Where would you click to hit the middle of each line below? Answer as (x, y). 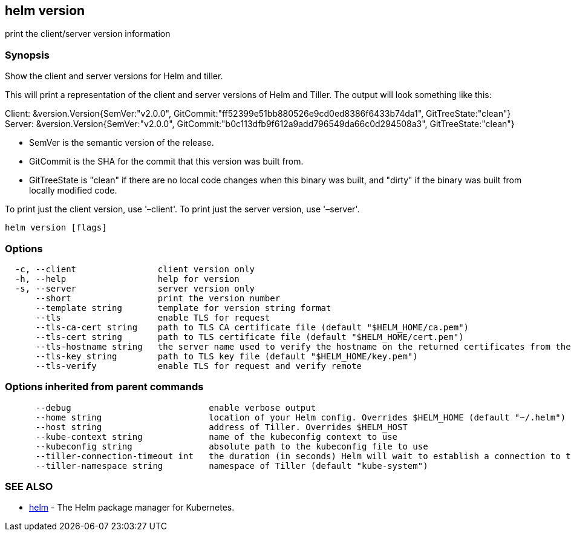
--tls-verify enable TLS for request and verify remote (199, 366)
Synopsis (27, 55)
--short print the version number (158, 298)
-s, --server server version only (135, 288)
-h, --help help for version (127, 279)
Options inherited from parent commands (104, 387)
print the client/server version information (88, 34)
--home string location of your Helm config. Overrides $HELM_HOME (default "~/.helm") (301, 417)
